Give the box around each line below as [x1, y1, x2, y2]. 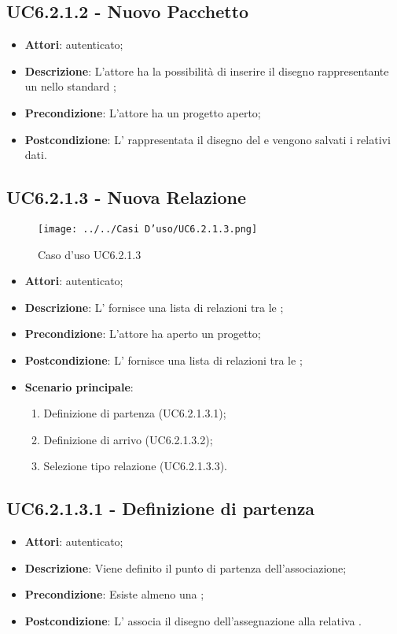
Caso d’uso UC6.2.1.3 [38, 246, 142, 262]
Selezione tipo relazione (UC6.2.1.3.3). [43, 458, 227, 474]
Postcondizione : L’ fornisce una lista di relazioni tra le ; [24, 352, 303, 368]
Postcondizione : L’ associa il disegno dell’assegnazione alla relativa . [24, 612, 362, 628]
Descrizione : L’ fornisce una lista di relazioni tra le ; [24, 298, 284, 315]
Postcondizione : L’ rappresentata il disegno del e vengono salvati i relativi [24, 131, 391, 147]
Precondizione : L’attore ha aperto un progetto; [24, 325, 261, 342]
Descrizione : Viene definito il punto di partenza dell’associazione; [24, 559, 347, 576]
